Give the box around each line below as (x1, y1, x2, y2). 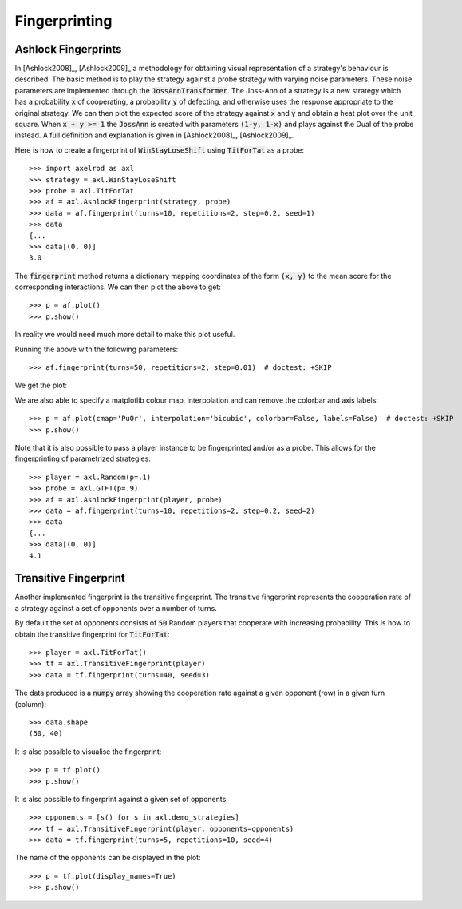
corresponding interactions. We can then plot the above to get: (14, 282, 221, 292)
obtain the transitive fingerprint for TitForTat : (14, 629, 170, 639)
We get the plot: (14, 380, 68, 391)
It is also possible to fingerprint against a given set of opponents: (14, 794, 229, 804)
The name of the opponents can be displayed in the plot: (14, 853, 201, 863)
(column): (14, 699, 47, 709)
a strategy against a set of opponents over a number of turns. (14, 603, 217, 613)
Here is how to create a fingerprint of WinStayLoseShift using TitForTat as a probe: (14, 145, 305, 155)
